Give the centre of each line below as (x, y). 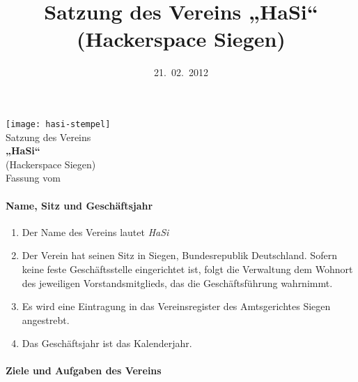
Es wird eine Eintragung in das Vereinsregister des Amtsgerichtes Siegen (176, 306)
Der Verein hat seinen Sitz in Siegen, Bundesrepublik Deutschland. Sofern (179, 255)
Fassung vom (33, 178)
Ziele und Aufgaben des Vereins (84, 370)
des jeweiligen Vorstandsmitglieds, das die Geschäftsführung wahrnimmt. (177, 282)
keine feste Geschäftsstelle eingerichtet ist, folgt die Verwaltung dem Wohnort (187, 269)
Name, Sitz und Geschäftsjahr (79, 205)
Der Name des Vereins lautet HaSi (95, 232)
